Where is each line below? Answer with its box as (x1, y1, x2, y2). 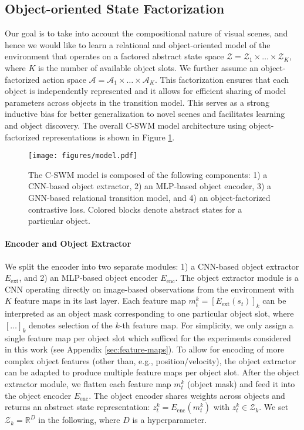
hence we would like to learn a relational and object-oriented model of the (5, 38, 271, 51)
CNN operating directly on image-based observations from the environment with (5, 283, 295, 295)
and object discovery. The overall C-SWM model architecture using (5, 119, 246, 131)
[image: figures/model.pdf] (28, 152, 138, 160)
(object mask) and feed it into (187, 377, 295, 389)
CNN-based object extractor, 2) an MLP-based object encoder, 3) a (28, 180, 272, 192)
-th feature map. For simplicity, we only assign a (119, 318, 293, 331)
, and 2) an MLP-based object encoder (19, 271, 158, 284)
